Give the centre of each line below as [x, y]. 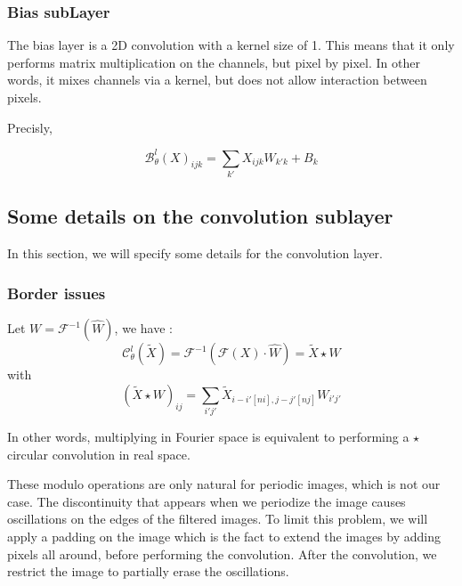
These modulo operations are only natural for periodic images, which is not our [224, 484]
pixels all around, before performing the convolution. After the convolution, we [222, 553]
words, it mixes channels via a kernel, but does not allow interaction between [217, 80]
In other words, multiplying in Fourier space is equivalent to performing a [208, 436]
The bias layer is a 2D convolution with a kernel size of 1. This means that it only [231, 45]
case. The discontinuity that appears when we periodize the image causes [207, 501]
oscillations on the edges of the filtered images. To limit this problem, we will [218, 519]
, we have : [143, 328]
